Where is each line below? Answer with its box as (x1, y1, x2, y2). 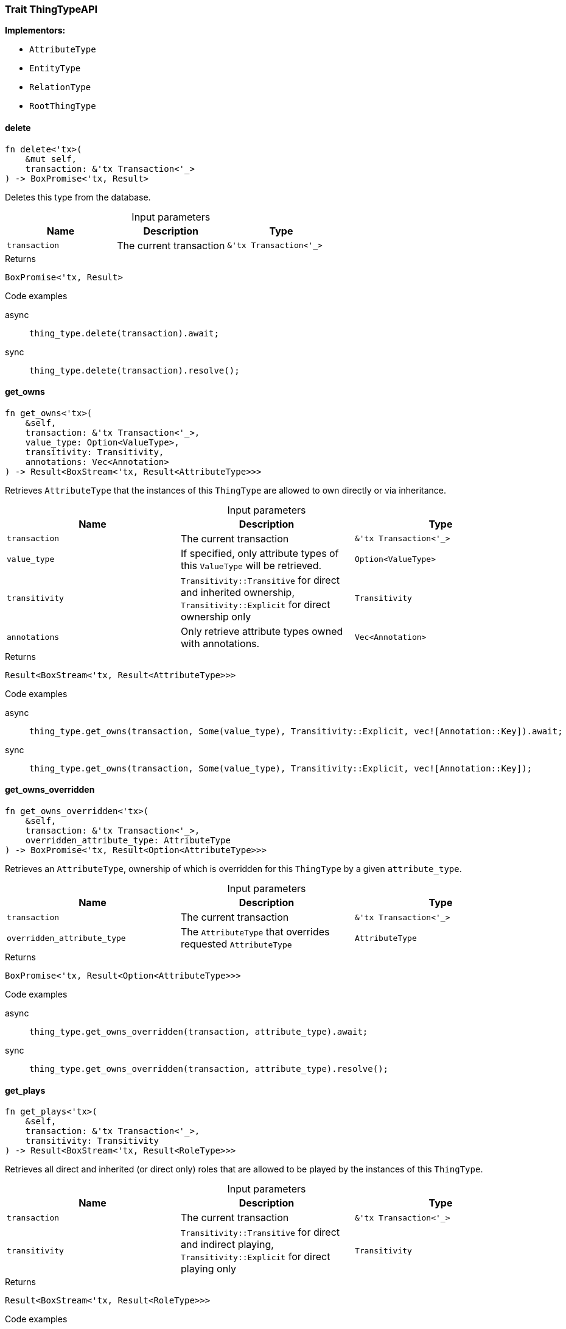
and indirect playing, (180, 1238, 274, 1251)
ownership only (180, 610, 251, 623)
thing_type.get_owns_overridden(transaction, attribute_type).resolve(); (29, 1064, 389, 1074)
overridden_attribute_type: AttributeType (25, 835, 231, 846)
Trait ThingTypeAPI (5, 3, 98, 15)
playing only (180, 1263, 237, 1275)
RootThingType (29, 101, 96, 112)
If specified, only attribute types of (180, 547, 339, 559)
